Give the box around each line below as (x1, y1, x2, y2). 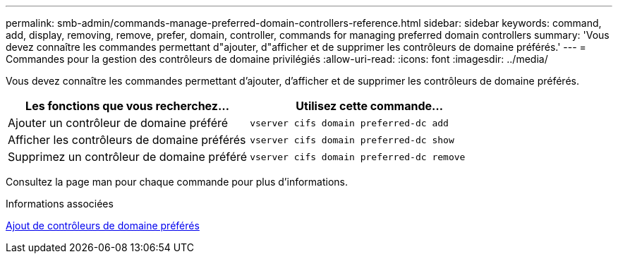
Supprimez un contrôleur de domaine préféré (8, 150, 248, 164)
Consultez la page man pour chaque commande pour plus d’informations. (6, 176, 349, 188)
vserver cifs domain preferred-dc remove (250, 151, 466, 162)
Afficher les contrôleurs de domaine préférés (8, 133, 246, 147)
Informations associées (6, 198, 114, 210)
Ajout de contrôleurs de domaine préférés (6, 219, 200, 231)
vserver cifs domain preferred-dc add (250, 117, 449, 128)
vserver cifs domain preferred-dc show (250, 134, 454, 145)
